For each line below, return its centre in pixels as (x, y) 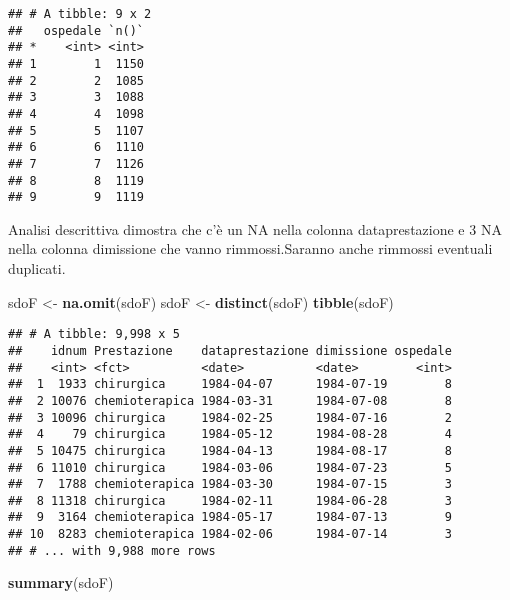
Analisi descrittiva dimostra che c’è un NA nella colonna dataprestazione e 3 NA (255, 228)
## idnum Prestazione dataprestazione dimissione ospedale (230, 350)
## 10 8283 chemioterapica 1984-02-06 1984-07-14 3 (230, 534)
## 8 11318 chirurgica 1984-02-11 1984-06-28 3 (230, 500)
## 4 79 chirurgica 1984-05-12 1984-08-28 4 (230, 434)
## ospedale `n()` (76, 30)
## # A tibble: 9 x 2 (80, 14)
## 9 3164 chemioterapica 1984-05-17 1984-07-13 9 (230, 517)
